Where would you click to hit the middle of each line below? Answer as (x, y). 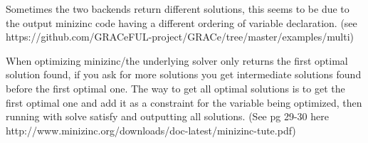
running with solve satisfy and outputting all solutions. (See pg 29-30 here (167, 116)
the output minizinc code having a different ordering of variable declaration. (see (182, 22)
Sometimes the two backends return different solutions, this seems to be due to (178, 9)
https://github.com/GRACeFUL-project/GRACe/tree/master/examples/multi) (180, 37)
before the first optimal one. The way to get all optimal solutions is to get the (175, 88)
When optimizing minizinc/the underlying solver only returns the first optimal (177, 60)
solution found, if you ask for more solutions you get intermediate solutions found (184, 74)
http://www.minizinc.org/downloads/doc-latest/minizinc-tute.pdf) (151, 130)
